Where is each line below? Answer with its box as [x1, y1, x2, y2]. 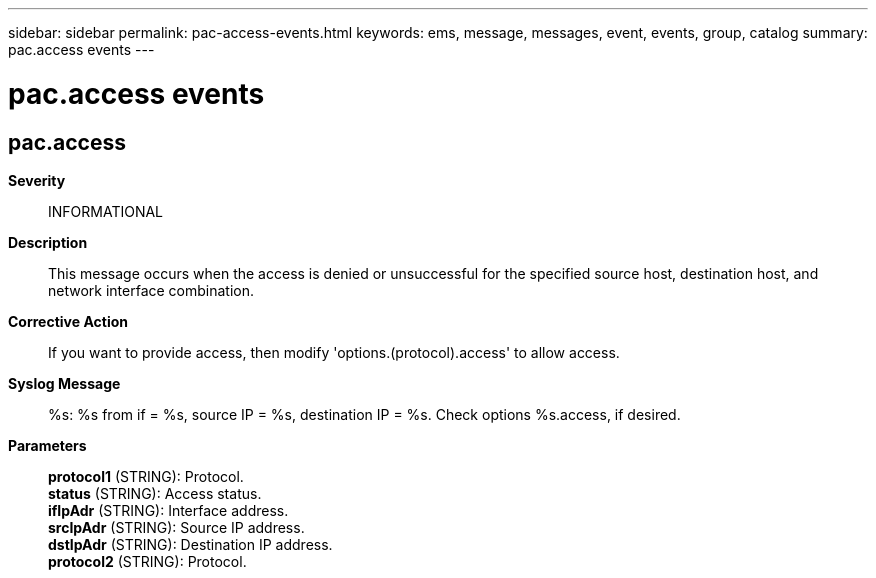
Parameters [8, 436, 87, 454]
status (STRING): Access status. [48, 484, 262, 502]
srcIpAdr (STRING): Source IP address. [48, 518, 305, 536]
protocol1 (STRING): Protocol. [48, 467, 244, 485]
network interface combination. [48, 281, 255, 299]
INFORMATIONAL [48, 202, 164, 220]
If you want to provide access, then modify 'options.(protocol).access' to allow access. [48, 343, 620, 361]
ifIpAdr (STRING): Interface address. [48, 501, 289, 519]
